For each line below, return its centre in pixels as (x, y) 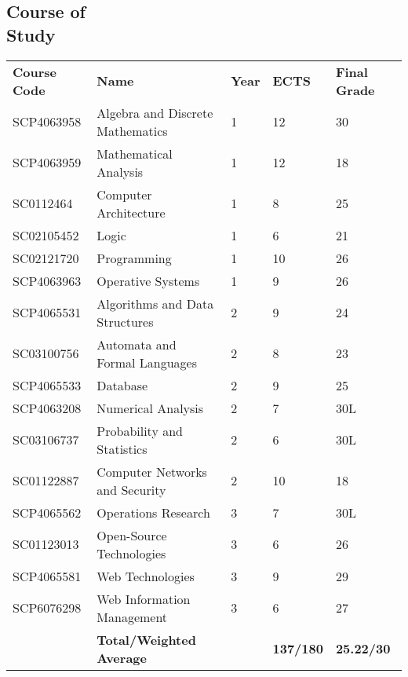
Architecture (131, 212)
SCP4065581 (47, 576)
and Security (131, 489)
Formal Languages (147, 362)
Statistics (122, 448)
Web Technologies (146, 576)
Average (122, 657)
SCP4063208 (47, 408)
